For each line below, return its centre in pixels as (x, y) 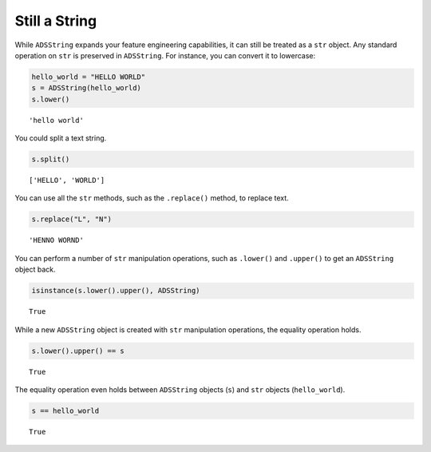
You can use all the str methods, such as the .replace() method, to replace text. (152, 198)
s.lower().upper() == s (78, 351)
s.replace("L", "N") (71, 219)
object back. (35, 270)
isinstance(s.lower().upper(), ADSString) (116, 291)
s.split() (51, 159)
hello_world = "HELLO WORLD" (89, 77)
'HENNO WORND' (56, 240)
